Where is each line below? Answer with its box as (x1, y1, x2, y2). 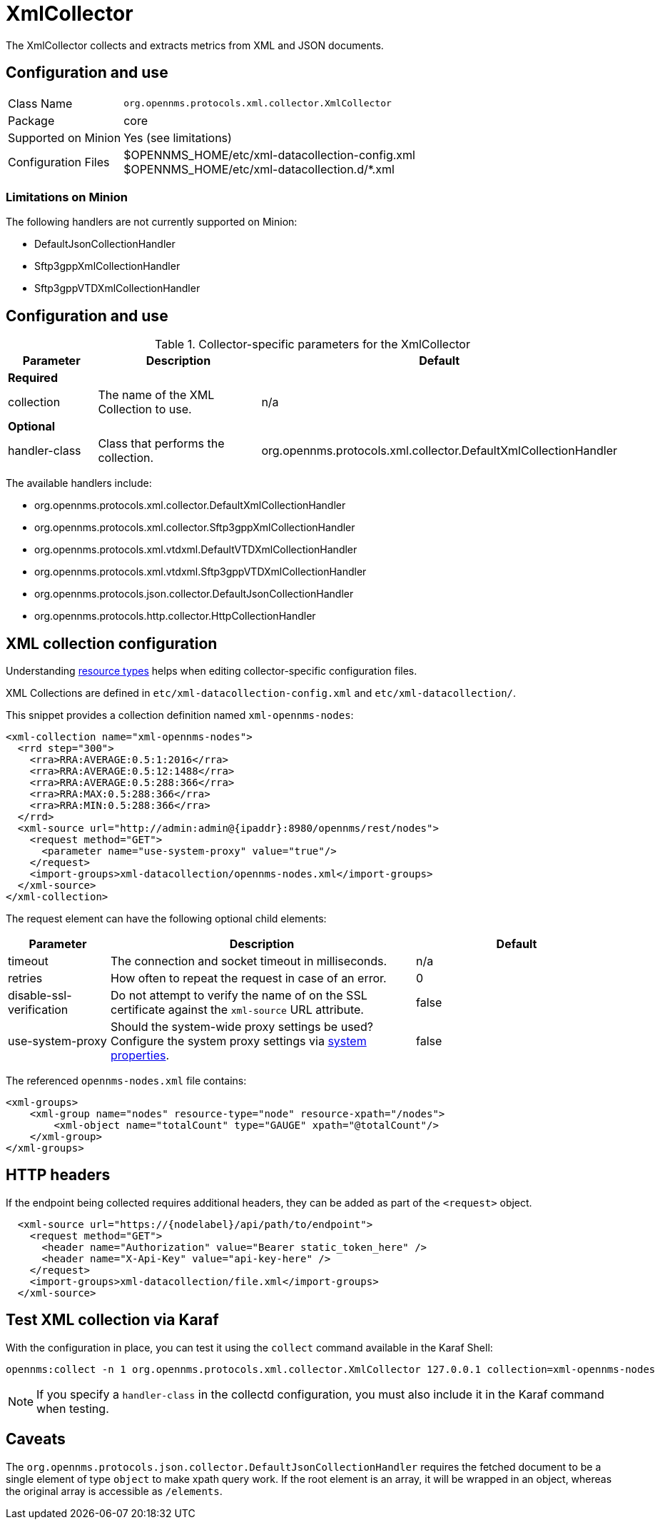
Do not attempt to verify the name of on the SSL (110, 988, 367, 1003)
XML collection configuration (6, 634, 218, 653)
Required (8, 371, 58, 386)
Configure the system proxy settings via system (110, 1034, 367, 1049)
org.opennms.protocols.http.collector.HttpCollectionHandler (34, 610, 316, 623)
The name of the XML (98, 388, 215, 403)
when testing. (36, 1401, 109, 1416)
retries (8, 971, 43, 986)
